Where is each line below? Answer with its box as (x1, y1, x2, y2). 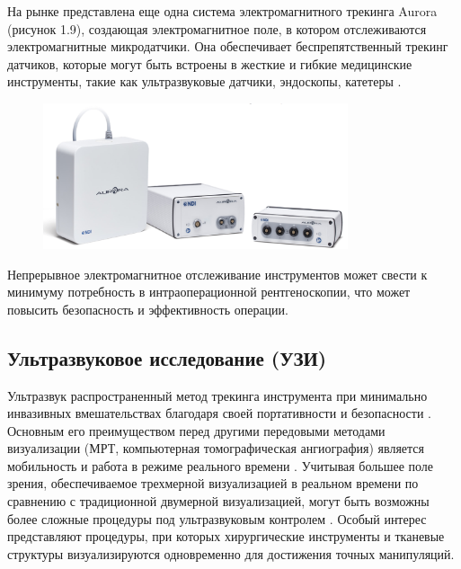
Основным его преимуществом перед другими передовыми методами (7, 421, 386, 440)
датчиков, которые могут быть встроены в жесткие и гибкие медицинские (7, 54, 412, 73)
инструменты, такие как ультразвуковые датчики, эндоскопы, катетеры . (7, 72, 402, 91)
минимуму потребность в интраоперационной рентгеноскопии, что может (7, 282, 411, 301)
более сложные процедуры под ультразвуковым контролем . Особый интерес (7, 509, 427, 528)
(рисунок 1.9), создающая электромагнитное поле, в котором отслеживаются (7, 19, 427, 38)
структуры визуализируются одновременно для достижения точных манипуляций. (7, 544, 455, 563)
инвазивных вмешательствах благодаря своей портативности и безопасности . (7, 404, 431, 422)
